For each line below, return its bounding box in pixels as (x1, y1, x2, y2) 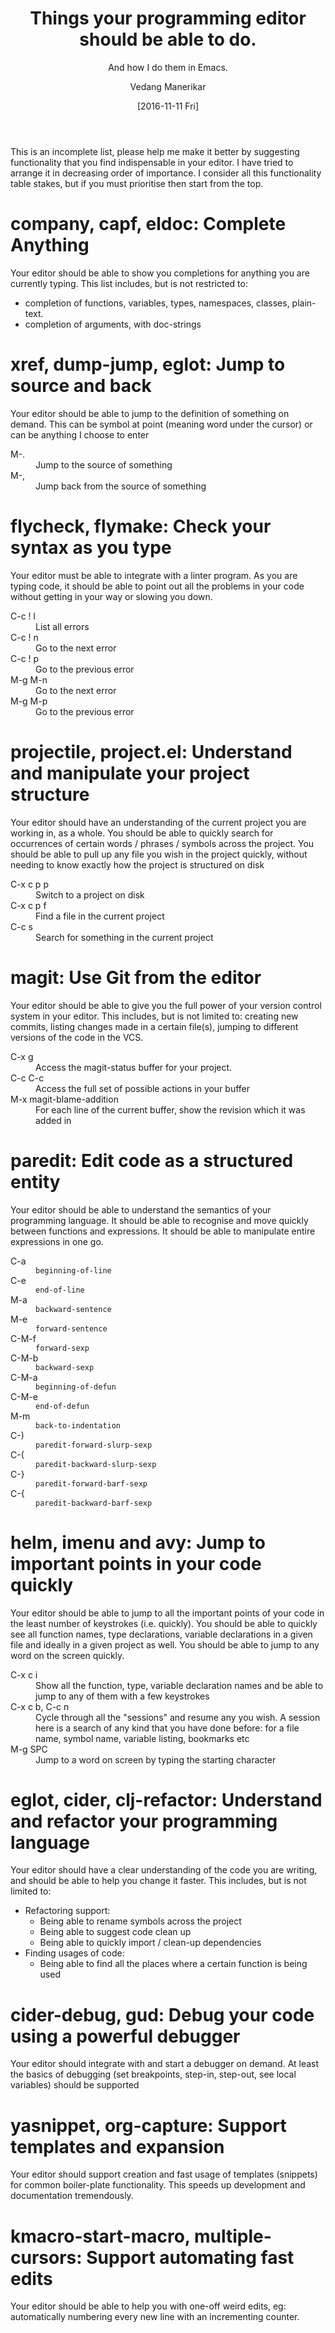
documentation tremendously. (10, 2190, 134, 2202)
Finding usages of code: (24, 1947, 125, 1959)
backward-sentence (35, 1304, 112, 1314)
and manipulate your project (10, 762, 250, 784)
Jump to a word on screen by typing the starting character (35, 1753, 277, 1766)
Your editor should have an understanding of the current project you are (10, 816, 307, 828)
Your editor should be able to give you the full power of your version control (10, 999, 322, 1011)
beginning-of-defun (35, 1382, 117, 1392)
